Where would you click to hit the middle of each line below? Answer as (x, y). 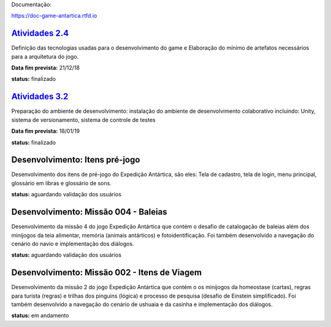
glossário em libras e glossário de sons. (61, 183)
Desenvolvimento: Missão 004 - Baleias (89, 212)
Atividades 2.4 (40, 33)
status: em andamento (40, 315)
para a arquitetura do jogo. (45, 56)
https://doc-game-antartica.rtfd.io (54, 16)
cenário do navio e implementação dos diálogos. (73, 244)
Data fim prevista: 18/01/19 (46, 131)
